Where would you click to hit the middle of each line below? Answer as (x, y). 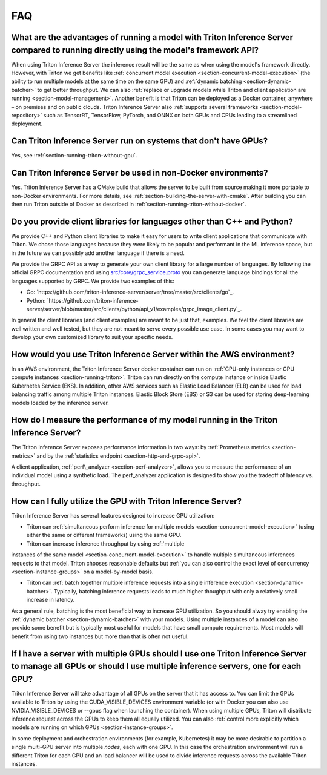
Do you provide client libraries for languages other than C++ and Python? (152, 221)
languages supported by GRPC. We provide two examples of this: (93, 281)
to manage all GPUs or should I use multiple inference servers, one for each (156, 666)
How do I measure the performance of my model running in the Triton (144, 420)
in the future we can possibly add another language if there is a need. (98, 253)
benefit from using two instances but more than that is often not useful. (100, 636)
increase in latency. (51, 600)
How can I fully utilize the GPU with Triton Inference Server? (127, 501)
